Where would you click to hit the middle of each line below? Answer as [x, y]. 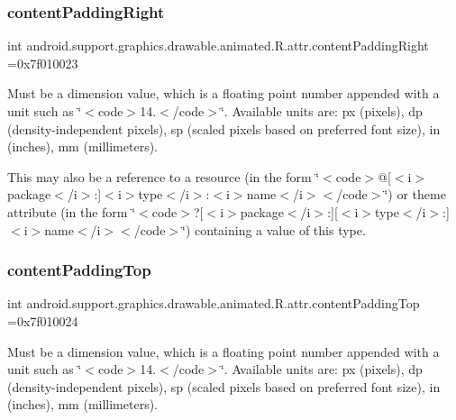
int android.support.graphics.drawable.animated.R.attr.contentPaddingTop [214, 303]
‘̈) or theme [415, 194]
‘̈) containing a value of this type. [274, 229]
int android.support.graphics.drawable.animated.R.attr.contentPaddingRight [218, 46]
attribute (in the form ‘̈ [72, 211]
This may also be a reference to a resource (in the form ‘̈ [164, 176]
